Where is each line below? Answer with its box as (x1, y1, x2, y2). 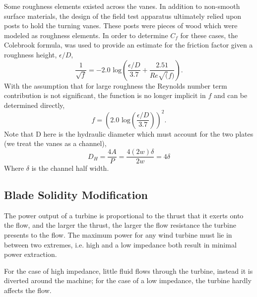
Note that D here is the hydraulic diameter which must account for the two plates (4, 128, 254, 139)
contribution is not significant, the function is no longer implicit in (4, 90, 206, 100)
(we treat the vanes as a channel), (4, 138, 107, 148)
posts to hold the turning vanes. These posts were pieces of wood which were (4, 20, 238, 31)
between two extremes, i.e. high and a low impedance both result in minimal (4, 239, 237, 249)
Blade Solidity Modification (4, 187, 148, 202)
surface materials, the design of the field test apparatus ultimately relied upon (4, 10, 242, 21)
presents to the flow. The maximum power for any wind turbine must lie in (4, 230, 232, 240)
